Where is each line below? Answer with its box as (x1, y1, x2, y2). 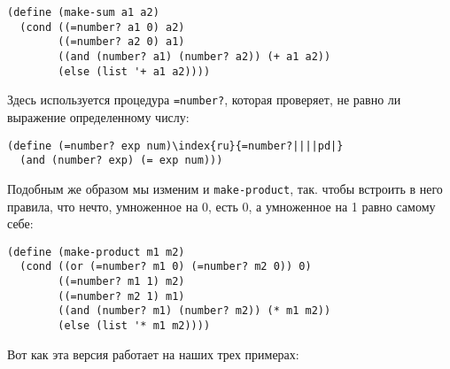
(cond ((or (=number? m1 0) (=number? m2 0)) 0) (19, 260, 312, 273)
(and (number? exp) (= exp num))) (19, 154, 223, 167)
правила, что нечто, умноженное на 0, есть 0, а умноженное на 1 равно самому (7, 196, 436, 215)
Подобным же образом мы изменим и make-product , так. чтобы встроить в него (7, 179, 443, 197)
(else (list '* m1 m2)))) (58, 319, 211, 332)
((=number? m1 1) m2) (58, 275, 185, 288)
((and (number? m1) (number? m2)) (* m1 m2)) (58, 304, 331, 318)
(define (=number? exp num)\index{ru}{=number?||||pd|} (7, 139, 344, 152)
